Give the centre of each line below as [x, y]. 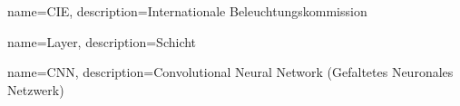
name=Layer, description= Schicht [102, 41]
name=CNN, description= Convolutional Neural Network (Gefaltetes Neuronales [230, 72]
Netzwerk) [36, 89]
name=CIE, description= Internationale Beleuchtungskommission [187, 11]
